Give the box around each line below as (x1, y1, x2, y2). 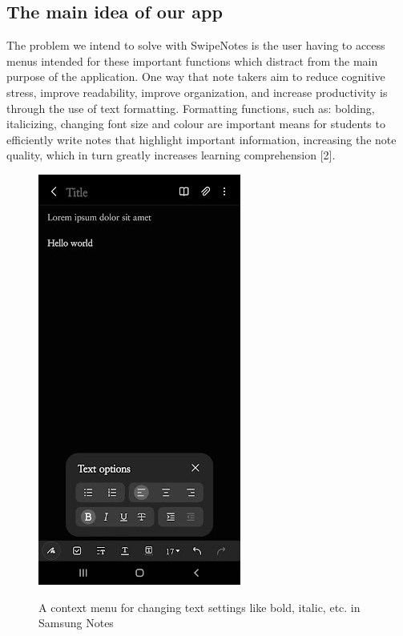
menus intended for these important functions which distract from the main (6, 52, 378, 69)
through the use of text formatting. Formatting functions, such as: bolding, (6, 99, 375, 116)
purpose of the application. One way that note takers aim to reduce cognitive (6, 68, 385, 85)
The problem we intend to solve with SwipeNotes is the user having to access (6, 37, 385, 54)
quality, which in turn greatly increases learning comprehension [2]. (6, 147, 336, 163)
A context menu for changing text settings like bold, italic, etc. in (38, 598, 361, 615)
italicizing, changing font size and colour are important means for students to (6, 115, 385, 132)
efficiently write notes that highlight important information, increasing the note (6, 131, 397, 147)
